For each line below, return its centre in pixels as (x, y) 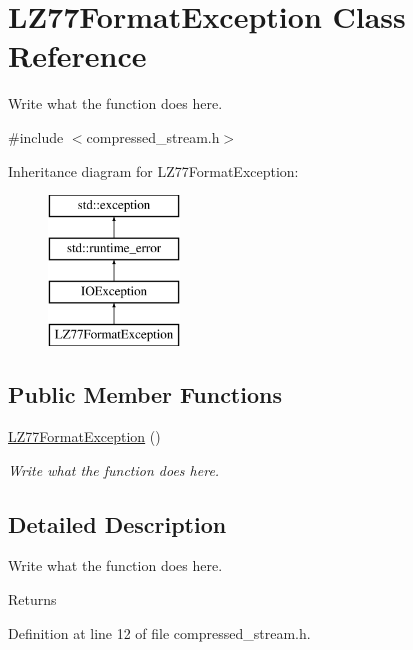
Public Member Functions (145, 394)
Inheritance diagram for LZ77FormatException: (153, 170)
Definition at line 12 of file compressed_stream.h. (159, 632)
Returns (32, 599)
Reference (77, 55)
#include (36, 136)
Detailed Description (117, 523)
